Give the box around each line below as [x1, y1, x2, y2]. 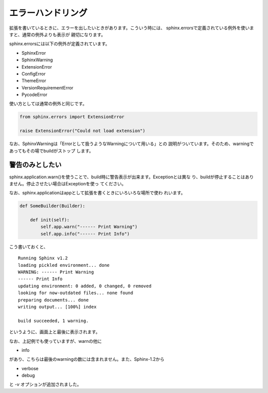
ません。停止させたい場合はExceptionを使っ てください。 [9, 180, 127, 186]
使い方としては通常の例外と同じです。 [9, 101, 87, 107]
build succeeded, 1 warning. [18, 318, 89, 323]
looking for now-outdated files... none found [18, 290, 134, 296]
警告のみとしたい [9, 160, 62, 169]
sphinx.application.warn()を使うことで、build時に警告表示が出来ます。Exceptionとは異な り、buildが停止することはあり [9, 174, 254, 180]
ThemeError [21, 78, 47, 84]
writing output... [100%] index [18, 304, 97, 310]
